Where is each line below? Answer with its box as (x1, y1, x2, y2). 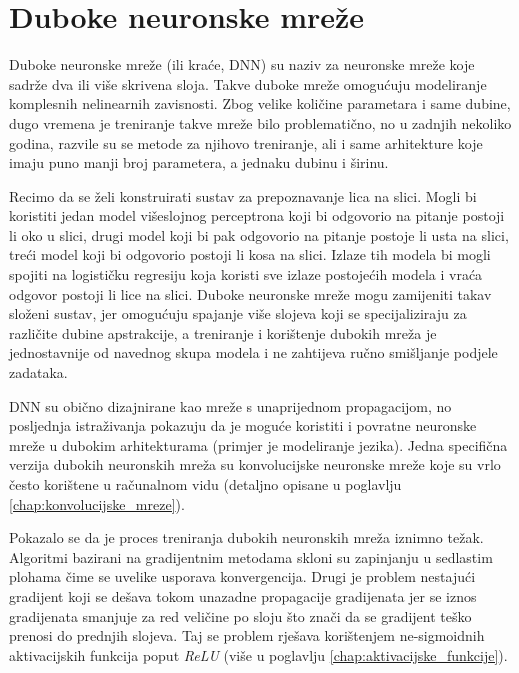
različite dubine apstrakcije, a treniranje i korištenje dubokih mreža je (9, 322, 437, 343)
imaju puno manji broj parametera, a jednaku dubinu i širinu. (9, 152, 389, 173)
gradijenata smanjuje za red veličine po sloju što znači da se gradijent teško (9, 605, 472, 626)
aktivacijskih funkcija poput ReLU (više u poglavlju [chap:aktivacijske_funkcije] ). (9, 644, 508, 665)
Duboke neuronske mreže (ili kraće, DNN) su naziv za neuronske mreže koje (9, 54, 475, 75)
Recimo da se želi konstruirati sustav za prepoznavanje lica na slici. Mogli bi (9, 185, 477, 206)
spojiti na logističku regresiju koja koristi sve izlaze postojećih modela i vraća (9, 264, 483, 285)
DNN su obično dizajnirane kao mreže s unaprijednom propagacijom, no (9, 395, 452, 416)
